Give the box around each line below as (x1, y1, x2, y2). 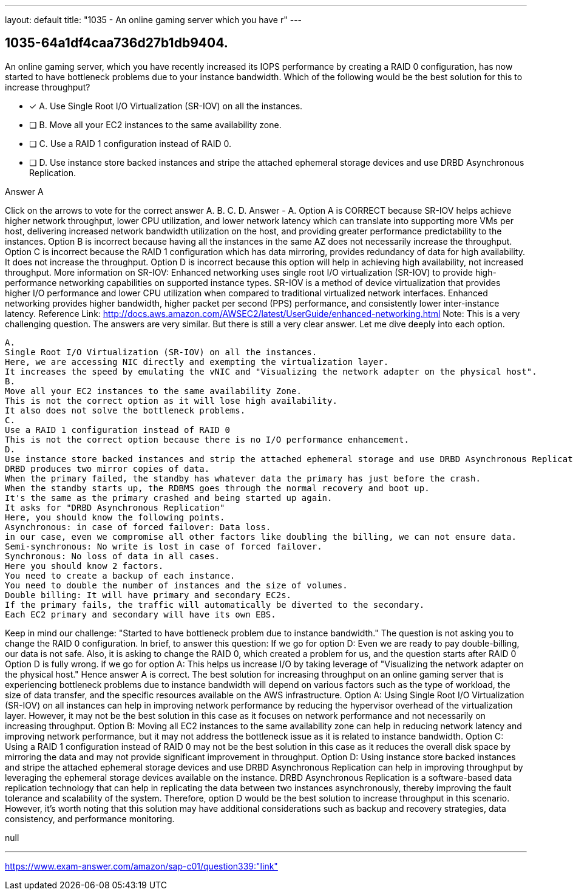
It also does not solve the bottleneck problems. (5, 405, 246, 415)
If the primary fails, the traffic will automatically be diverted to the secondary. (5, 599, 425, 610)
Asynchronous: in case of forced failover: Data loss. (5, 522, 271, 532)
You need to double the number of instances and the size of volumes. (5, 580, 348, 590)
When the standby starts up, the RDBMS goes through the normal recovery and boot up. (5, 483, 430, 493)
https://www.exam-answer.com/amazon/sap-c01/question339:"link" (5, 860, 278, 871)
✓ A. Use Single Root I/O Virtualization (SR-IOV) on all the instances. (29, 100, 303, 111)
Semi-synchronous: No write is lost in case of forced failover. (5, 541, 322, 551)
